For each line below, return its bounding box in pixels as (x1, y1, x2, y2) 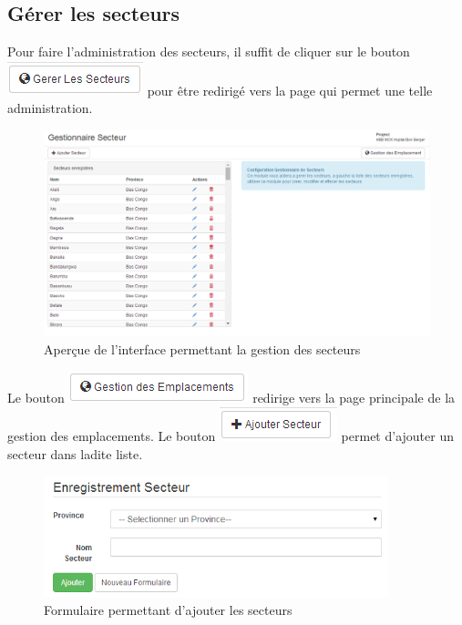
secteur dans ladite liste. (7, 444, 143, 463)
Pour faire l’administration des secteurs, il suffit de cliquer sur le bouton (7, 42, 410, 61)
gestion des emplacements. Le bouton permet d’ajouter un (7, 426, 454, 446)
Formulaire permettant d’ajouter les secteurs (44, 600, 293, 620)
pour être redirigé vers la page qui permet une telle (147, 80, 433, 99)
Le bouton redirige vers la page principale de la (7, 387, 456, 406)
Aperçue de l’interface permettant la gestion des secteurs (44, 340, 361, 359)
